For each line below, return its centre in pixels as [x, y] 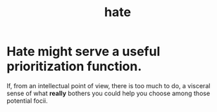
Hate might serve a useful [83, 51]
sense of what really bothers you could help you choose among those [108, 93]
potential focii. [27, 100]
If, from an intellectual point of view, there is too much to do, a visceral [108, 85]
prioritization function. [74, 66]
